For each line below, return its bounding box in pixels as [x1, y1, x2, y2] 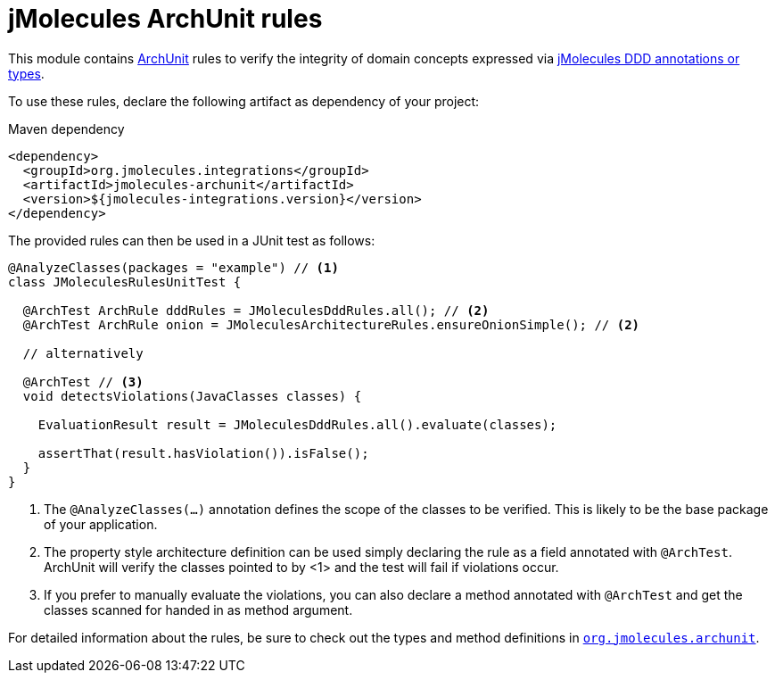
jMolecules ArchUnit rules [8, 4, 323, 34]
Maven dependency [8, 120, 125, 137]
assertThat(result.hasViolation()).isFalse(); [37, 445, 369, 460]
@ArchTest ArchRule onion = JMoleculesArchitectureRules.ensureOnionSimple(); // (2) [22, 317, 640, 332]
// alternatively [22, 345, 144, 361]
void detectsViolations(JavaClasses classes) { [22, 388, 362, 403]
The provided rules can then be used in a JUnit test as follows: [8, 232, 375, 248]
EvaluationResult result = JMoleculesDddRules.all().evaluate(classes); [37, 417, 557, 432]
